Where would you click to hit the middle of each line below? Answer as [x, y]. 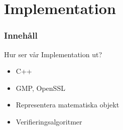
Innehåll [21, 35]
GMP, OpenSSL [40, 88]
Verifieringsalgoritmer [49, 121]
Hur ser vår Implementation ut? [53, 54]
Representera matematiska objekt [68, 105]
